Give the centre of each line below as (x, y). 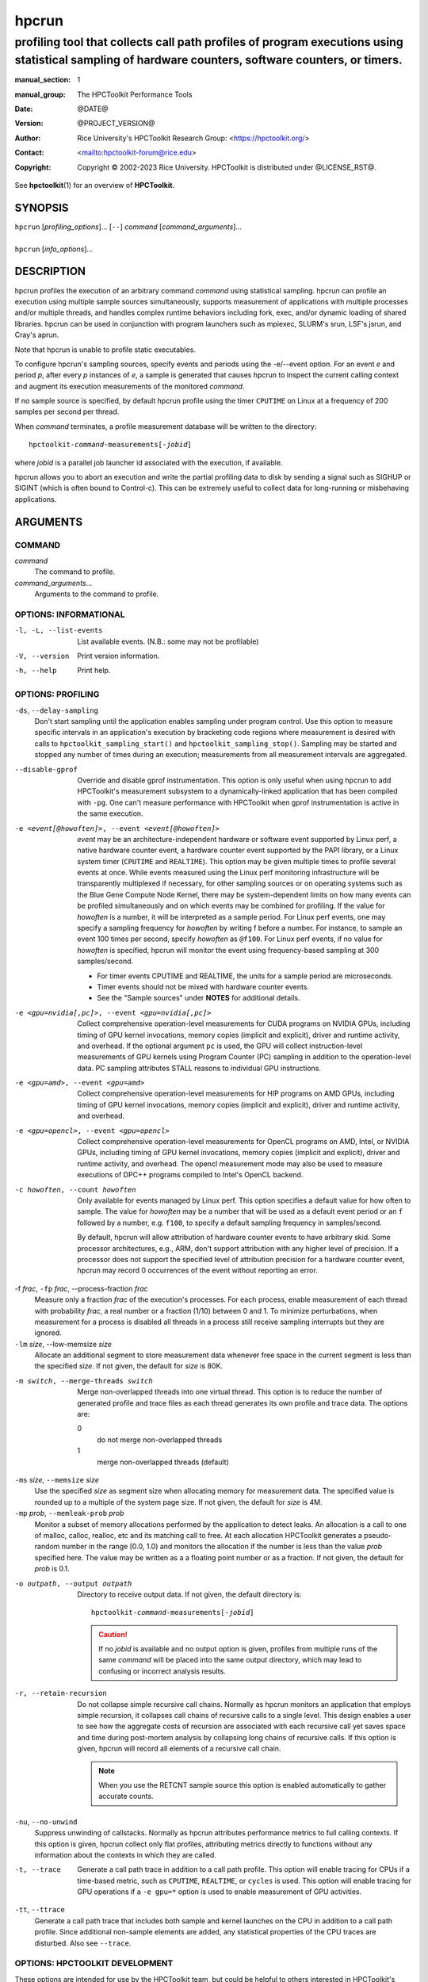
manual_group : (40, 94)
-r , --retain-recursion (61, 1693)
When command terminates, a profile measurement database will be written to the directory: (166, 426)
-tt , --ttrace (40, 1910)
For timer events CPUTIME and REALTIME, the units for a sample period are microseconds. (245, 976)
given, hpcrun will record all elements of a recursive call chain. (179, 1749)
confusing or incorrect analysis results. (162, 1671)
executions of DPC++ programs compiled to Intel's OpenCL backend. (190, 1175)
